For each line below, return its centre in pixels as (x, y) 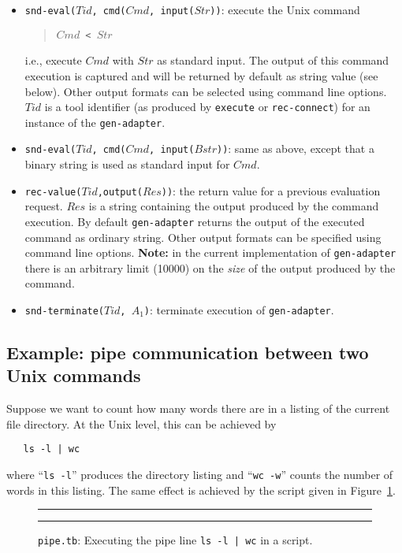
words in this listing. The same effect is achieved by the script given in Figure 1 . (201, 490)
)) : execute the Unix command (285, 9)
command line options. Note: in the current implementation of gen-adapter (210, 252)
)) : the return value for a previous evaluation (271, 190)
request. (44, 206)
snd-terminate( (65, 311)
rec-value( (53, 192)
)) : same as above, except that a (295, 148)
